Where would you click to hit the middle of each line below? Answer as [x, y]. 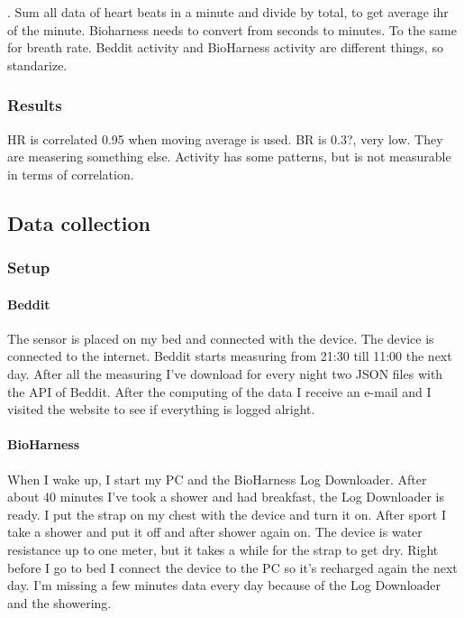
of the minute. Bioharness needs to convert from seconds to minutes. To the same [232, 29]
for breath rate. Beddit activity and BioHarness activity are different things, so [225, 47]
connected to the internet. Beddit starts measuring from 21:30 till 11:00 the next [230, 356]
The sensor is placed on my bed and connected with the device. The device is [221, 338]
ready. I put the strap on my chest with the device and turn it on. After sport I [227, 514]
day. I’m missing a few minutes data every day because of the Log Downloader [224, 585]
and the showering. [59, 602]
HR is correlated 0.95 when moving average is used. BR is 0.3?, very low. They [225, 138]
